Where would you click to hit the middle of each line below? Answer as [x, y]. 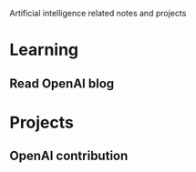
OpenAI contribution [69, 156]
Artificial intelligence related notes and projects [98, 13]
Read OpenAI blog [62, 83]
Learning [44, 50]
